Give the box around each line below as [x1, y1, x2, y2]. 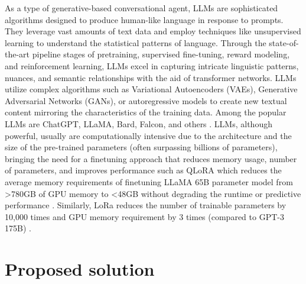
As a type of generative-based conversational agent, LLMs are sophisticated [5, 2, 278, 14]
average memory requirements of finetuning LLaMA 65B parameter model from [5, 175, 293, 188]
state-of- [269, 36, 299, 49]
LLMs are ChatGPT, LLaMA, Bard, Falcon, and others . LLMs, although [5, 117, 272, 130]
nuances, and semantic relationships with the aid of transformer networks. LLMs [5, 71, 297, 83]
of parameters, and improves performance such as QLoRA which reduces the [5, 164, 282, 176]
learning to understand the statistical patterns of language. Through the [5, 36, 266, 49]
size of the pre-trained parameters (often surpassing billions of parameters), [5, 141, 278, 153]
